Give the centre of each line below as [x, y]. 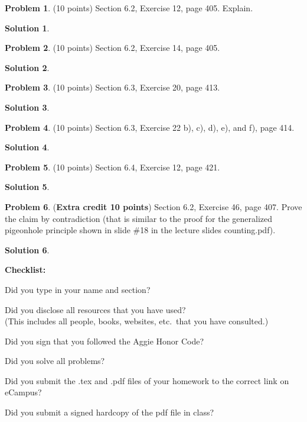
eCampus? [23, 392]
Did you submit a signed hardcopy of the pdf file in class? [110, 412]
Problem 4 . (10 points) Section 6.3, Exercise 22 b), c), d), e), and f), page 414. [150, 127]
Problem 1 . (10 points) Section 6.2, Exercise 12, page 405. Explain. [129, 8]
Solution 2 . [27, 67]
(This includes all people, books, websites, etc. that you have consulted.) [137, 321]
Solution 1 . [27, 28]
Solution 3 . [27, 107]
